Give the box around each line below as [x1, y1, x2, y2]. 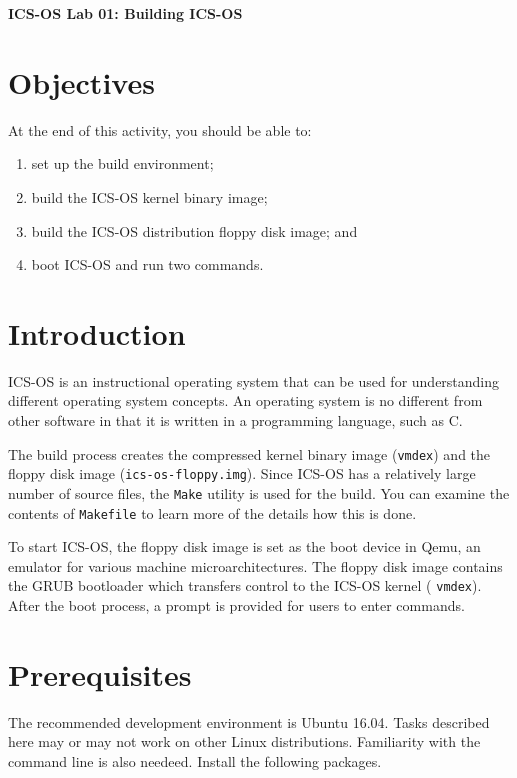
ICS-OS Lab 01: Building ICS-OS [8, 3, 243, 23]
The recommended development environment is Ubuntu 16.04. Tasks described [8, 711, 490, 732]
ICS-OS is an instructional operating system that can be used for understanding [8, 370, 500, 391]
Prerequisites [8, 653, 192, 694]
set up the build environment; [31, 153, 214, 174]
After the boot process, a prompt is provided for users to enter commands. [8, 595, 465, 616]
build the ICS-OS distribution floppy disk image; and [31, 220, 358, 241]
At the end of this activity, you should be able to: [8, 119, 312, 140]
